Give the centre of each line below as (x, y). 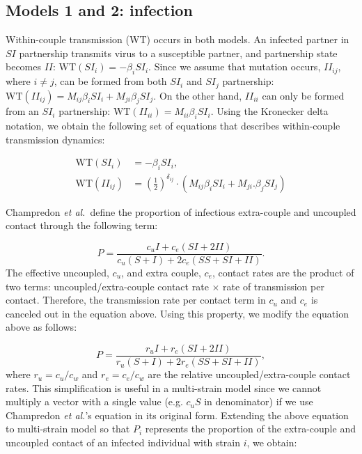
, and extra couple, (161, 273)
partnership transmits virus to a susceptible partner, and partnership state (178, 53)
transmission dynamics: (55, 139)
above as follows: (41, 327)
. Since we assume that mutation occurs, (235, 66)
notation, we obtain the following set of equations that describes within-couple (173, 126)
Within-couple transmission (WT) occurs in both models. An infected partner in (178, 39)
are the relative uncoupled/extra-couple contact (249, 374)
